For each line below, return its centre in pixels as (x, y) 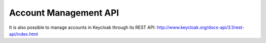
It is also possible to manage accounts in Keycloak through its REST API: (83, 27)
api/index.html (24, 34)
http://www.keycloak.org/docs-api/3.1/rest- (201, 27)
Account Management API (64, 13)
